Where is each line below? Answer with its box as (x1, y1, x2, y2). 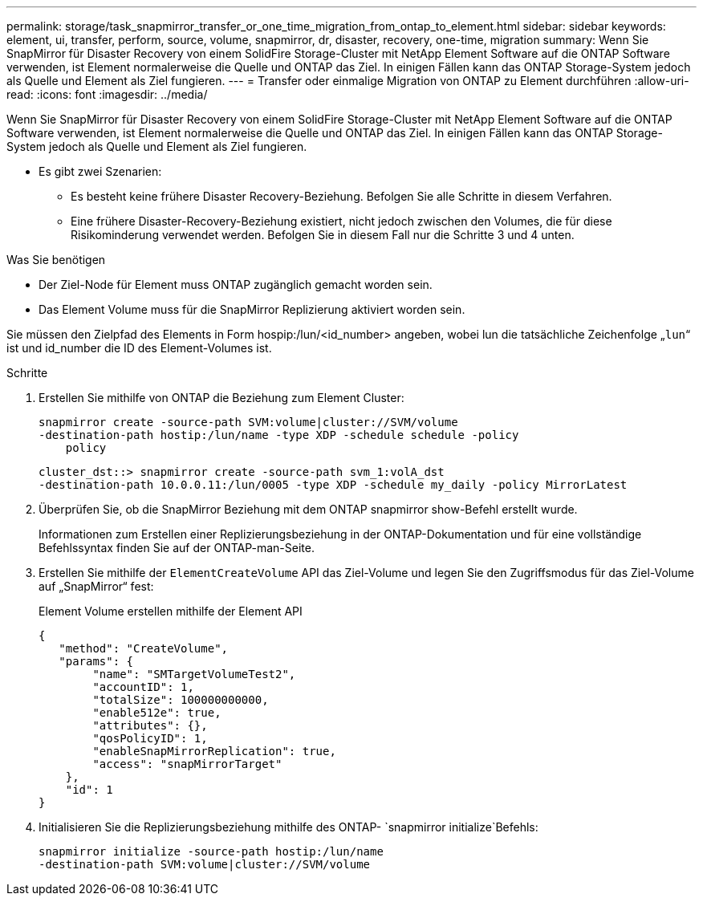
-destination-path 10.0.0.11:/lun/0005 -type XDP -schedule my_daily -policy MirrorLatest (39, 478, 628, 491)
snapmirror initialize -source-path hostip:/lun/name (39, 845, 384, 858)
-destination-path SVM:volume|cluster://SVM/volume (39, 858, 371, 871)
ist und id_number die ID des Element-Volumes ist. (6, 341, 272, 355)
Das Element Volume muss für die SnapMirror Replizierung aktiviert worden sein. (39, 303, 465, 316)
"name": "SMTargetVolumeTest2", (92, 668, 296, 681)
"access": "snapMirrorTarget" (92, 758, 282, 770)
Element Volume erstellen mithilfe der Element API (39, 604, 303, 618)
